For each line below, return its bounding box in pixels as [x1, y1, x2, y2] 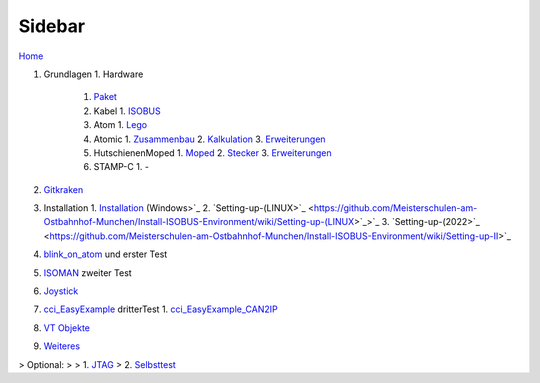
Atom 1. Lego [93, 119, 148, 131]
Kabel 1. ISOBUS [93, 105, 162, 117]
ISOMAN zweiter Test [43, 266, 132, 279]
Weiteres [43, 340, 80, 352]
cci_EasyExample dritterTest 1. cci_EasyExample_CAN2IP [43, 303, 279, 315]
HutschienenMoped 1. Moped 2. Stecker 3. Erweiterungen [93, 146, 332, 159]
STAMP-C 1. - [93, 161, 150, 173]
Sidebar [18, 15, 85, 37]
